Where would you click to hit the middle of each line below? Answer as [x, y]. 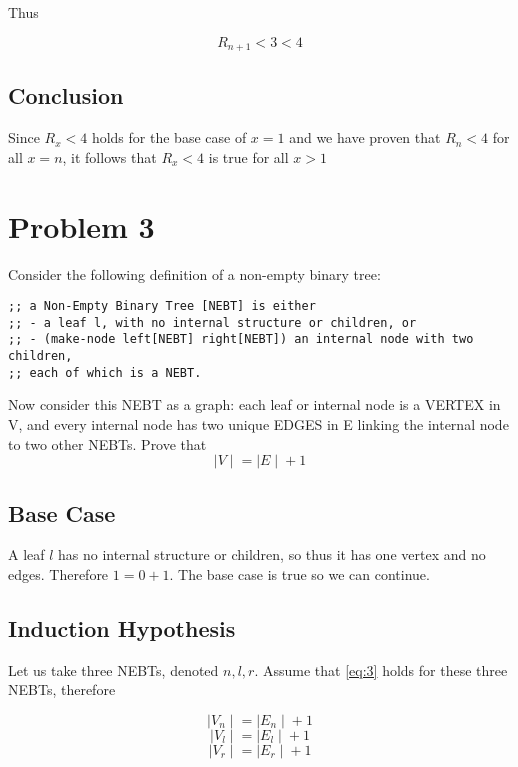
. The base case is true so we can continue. [299, 574]
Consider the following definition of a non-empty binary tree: [194, 273]
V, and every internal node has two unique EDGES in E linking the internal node [258, 424]
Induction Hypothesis [122, 628]
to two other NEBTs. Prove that [107, 443]
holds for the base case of [169, 137]
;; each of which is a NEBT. [105, 372]
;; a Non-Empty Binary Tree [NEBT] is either [162, 306]
